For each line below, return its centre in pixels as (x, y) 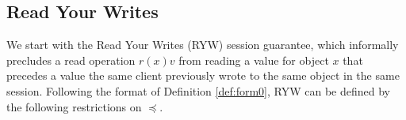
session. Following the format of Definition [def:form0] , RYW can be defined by (198, 90)
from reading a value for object (254, 60)
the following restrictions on (74, 106)
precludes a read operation (71, 60)
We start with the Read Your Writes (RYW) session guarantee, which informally (203, 45)
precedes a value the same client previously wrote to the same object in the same (203, 75)
